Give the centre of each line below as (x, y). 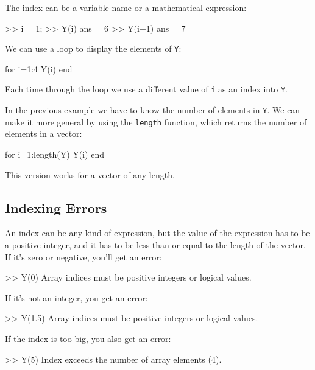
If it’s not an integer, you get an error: (76, 297)
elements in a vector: (44, 134)
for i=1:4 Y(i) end (39, 68)
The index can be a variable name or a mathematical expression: (126, 7)
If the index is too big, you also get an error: (88, 338)
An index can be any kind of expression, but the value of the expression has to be (157, 233)
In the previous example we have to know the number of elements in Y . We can (153, 110)
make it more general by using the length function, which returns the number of (156, 121)
